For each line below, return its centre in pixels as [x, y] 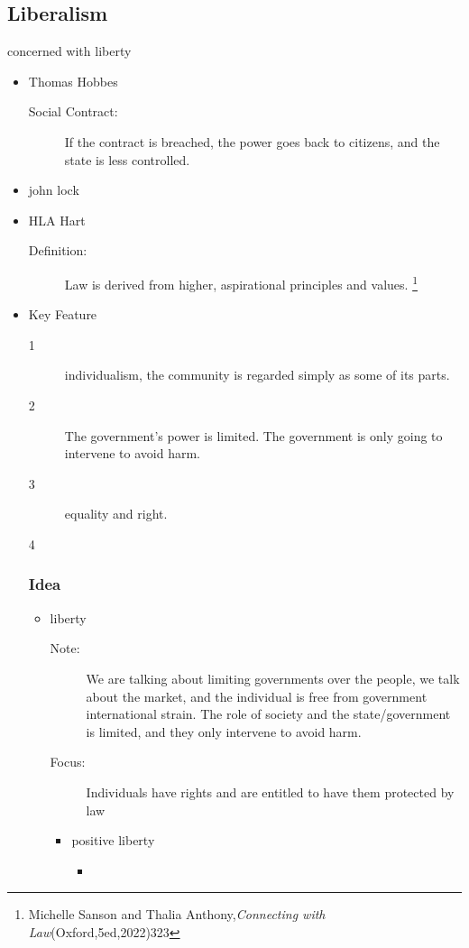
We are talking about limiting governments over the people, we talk [273, 678]
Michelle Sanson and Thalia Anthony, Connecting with [177, 914]
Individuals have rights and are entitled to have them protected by [270, 792]
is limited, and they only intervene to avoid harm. [224, 731]
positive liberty [113, 840]
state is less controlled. [127, 159]
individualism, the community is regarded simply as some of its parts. [257, 375]
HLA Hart [57, 220]
